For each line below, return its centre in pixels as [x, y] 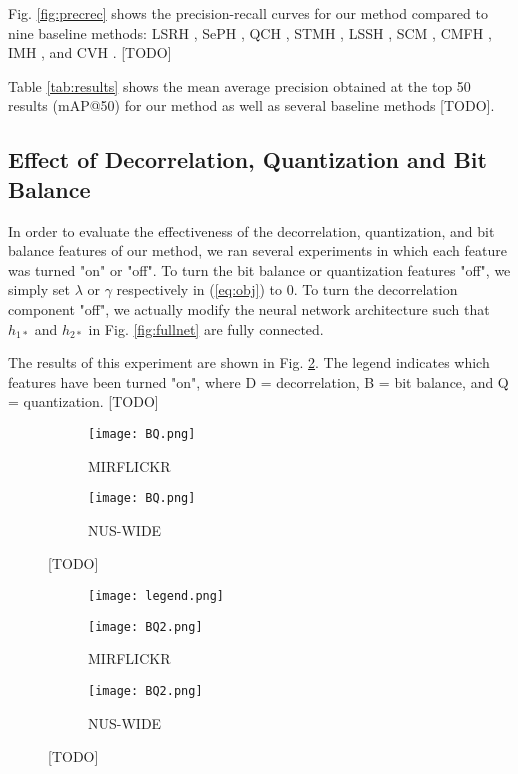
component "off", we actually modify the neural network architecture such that [249, 308]
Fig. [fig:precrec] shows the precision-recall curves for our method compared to [248, 13]
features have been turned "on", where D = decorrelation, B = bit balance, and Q [258, 381]
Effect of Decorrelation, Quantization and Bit [247, 159]
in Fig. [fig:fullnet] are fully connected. [206, 328]
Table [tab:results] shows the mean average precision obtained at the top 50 [239, 85]
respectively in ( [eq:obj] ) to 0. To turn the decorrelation [287, 289]
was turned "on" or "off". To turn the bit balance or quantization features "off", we [259, 269]
